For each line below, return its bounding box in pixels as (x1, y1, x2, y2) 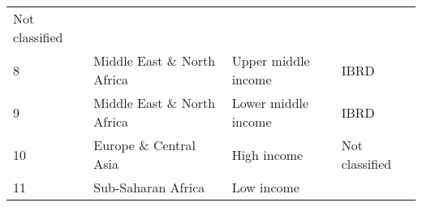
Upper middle (231, 51, 310, 70)
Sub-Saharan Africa (93, 178, 205, 196)
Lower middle (231, 93, 309, 112)
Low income (231, 178, 299, 196)
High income (231, 144, 304, 164)
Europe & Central (93, 136, 196, 154)
